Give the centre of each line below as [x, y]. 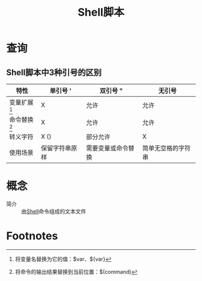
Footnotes [32, 236]
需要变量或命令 [107, 148]
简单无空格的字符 [167, 148]
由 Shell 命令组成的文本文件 [54, 211]
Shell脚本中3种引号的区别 [54, 72]
